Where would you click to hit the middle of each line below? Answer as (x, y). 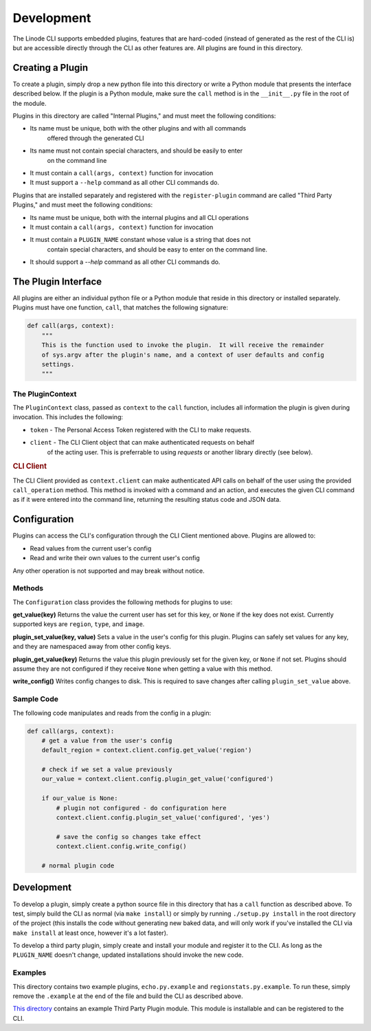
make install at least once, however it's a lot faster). (90, 933)
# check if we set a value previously (107, 769)
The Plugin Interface (57, 281)
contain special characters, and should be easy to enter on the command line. (157, 249)
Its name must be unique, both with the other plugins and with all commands (138, 129)
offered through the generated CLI (95, 138)
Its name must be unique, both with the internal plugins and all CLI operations (139, 217)
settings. (58, 364)
